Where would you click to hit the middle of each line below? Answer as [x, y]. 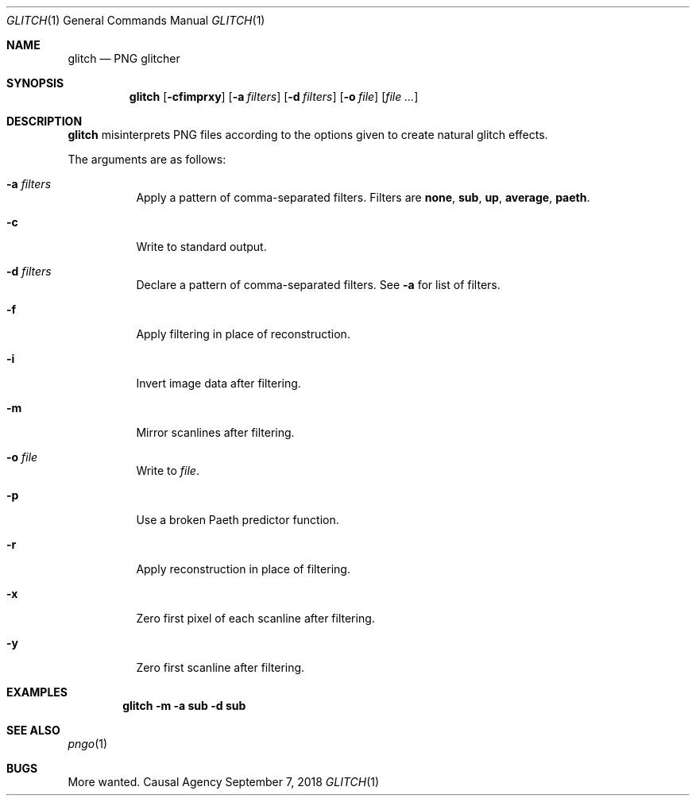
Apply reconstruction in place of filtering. [243, 569]
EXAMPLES [37, 692]
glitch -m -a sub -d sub [184, 706]
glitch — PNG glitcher [124, 58]
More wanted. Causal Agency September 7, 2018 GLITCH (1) [224, 782]
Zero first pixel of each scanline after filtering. [255, 618]
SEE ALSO [33, 730]
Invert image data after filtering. [218, 383]
